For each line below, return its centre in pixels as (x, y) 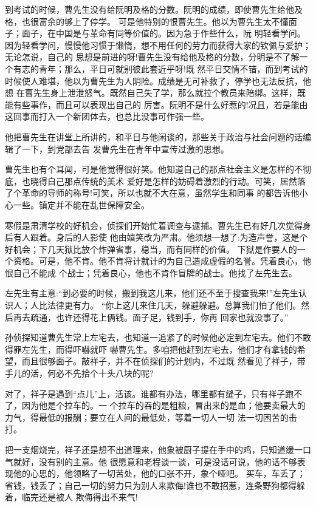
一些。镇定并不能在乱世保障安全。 (81, 204)
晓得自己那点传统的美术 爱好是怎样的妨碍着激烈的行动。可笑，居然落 (168, 181)
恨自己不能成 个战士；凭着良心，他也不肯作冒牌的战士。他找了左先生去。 (151, 272)
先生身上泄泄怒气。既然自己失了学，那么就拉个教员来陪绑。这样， (165, 93)
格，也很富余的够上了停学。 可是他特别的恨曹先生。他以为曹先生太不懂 (147, 21)
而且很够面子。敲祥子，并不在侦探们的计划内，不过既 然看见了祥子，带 (163, 361)
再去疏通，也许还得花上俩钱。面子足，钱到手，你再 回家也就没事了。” (151, 317)
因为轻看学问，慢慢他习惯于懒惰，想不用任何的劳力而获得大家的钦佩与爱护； (158, 45)
